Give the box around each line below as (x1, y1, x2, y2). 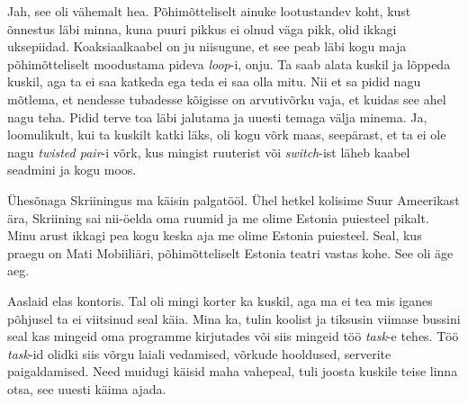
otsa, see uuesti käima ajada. (7, 379, 166, 398)
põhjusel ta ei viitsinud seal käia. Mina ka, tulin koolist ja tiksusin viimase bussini (7, 309, 461, 328)
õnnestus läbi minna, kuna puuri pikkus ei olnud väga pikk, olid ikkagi (7, 19, 397, 38)
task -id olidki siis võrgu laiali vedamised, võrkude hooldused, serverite (7, 344, 391, 363)
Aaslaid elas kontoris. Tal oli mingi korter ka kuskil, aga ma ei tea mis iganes (7, 291, 433, 310)
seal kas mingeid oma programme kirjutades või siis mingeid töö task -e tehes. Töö (7, 327, 459, 346)
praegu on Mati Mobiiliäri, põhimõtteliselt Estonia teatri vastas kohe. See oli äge (7, 243, 454, 262)
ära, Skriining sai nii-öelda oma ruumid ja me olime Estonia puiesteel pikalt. (7, 208, 429, 227)
